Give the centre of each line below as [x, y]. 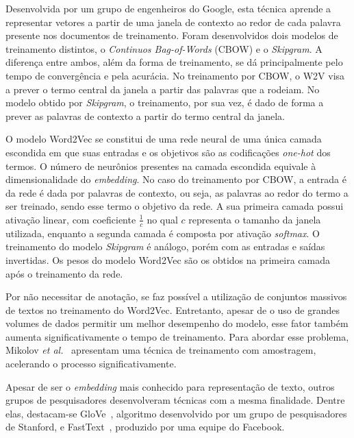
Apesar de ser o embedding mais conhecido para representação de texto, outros [170, 386]
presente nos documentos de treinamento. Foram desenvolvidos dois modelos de [172, 35]
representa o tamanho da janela [255, 219]
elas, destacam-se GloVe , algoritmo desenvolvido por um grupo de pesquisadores [176, 413]
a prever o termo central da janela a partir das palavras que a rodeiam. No [163, 89]
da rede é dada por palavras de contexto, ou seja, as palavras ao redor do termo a [177, 192]
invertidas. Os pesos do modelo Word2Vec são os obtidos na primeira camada [168, 259]
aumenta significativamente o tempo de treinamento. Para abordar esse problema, [177, 336]
